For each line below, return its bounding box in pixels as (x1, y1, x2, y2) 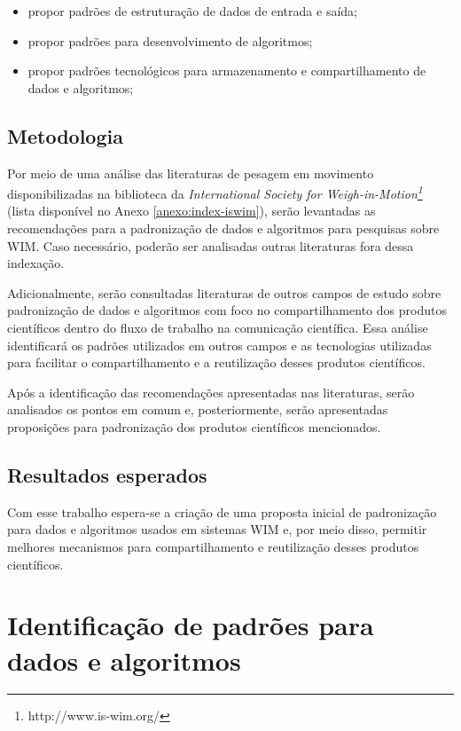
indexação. (7, 254, 65, 272)
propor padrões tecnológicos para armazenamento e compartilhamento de (27, 61, 426, 80)
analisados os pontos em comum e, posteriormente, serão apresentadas (7, 400, 388, 419)
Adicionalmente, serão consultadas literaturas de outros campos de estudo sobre (7, 283, 441, 302)
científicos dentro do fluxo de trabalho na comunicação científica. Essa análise (7, 318, 428, 336)
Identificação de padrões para (7, 607, 374, 643)
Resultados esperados (7, 460, 207, 488)
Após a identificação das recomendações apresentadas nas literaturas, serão (7, 382, 415, 401)
